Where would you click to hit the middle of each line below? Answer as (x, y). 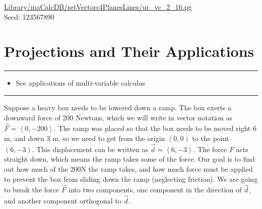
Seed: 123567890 (29, 16)
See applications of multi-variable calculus (81, 83)
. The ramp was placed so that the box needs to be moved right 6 (155, 128)
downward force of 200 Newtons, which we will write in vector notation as (118, 117)
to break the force (31, 190)
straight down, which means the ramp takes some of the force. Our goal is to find (129, 159)
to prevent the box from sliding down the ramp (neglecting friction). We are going (131, 179)
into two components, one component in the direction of (155, 190)
